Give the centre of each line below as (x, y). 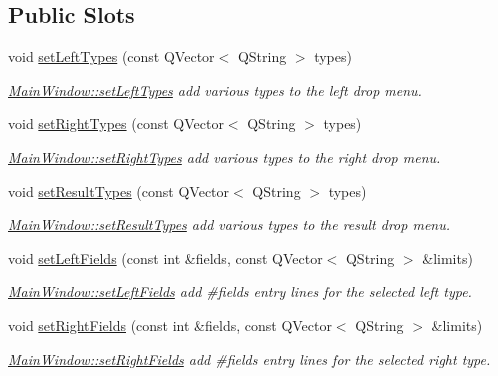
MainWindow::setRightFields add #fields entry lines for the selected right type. (249, 358)
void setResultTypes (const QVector (119, 190)
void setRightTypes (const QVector (116, 123)
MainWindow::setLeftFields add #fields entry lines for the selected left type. (240, 291)
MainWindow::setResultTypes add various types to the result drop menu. (229, 224)
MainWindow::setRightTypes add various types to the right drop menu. (224, 156)
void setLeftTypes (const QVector (111, 56)
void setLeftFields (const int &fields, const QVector (165, 257)
